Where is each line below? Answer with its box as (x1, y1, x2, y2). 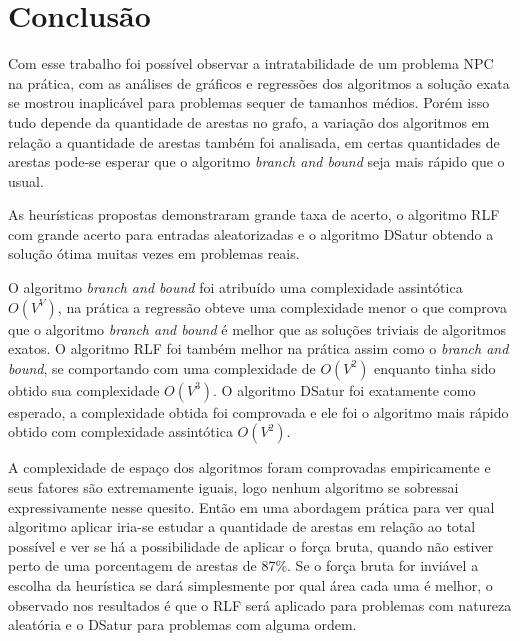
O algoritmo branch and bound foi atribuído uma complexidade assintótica (8, 277, 463, 298)
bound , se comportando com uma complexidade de (8, 357, 316, 378)
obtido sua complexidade (8, 379, 160, 400)
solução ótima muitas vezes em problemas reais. (8, 243, 300, 264)
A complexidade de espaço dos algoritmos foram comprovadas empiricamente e (8, 457, 491, 478)
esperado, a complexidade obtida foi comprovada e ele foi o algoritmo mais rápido (8, 401, 509, 422)
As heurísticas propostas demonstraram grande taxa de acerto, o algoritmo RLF (8, 204, 500, 225)
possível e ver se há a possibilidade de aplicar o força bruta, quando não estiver (8, 535, 494, 556)
